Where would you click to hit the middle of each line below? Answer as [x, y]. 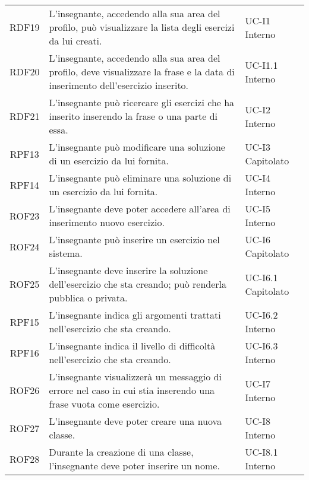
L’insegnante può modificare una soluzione [137, 147]
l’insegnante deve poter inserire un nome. [134, 465]
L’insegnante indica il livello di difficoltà [132, 346]
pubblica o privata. [88, 298]
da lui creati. [75, 41]
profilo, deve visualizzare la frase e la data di [142, 71]
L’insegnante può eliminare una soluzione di [140, 178]
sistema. [66, 253]
